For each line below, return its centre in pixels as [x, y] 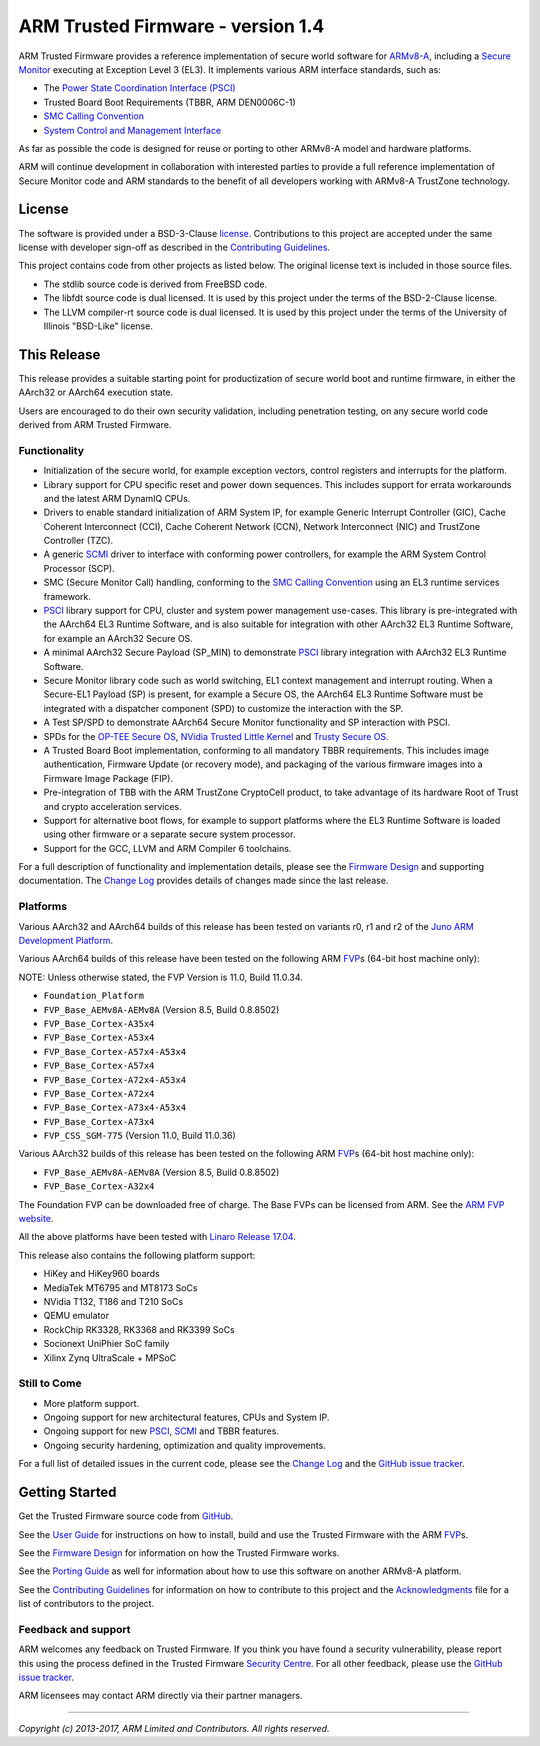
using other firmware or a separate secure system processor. [169, 834]
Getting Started [67, 1492]
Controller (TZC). [78, 541]
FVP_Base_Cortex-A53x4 [99, 1038]
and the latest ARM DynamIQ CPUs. [117, 498]
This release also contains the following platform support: [137, 1255]
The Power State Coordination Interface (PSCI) [139, 88]
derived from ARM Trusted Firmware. [95, 424]
